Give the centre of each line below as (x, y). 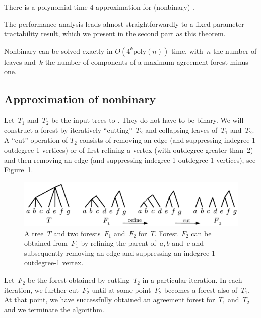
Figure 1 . (19, 170)
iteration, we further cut (41, 289)
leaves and (20, 61)
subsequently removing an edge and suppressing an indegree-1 (120, 253)
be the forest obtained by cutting (79, 280)
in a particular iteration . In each (192, 280)
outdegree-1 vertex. (54, 263)
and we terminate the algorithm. (54, 309)
